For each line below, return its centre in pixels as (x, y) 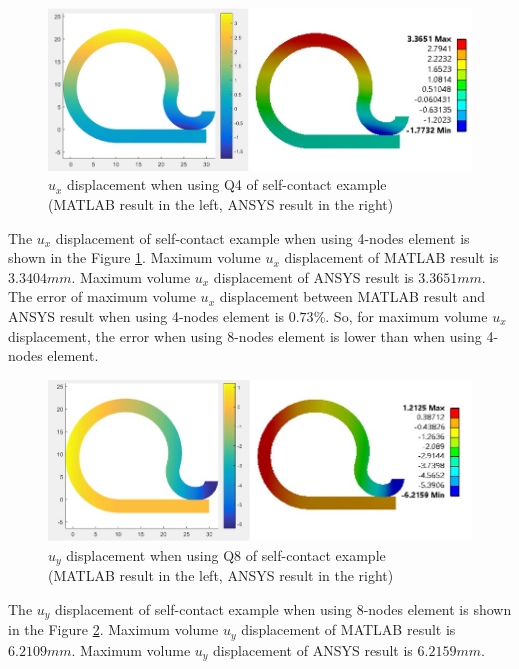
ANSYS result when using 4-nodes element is (146, 315)
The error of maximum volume (102, 296)
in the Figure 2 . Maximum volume (113, 629)
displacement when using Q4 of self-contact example (227, 184)
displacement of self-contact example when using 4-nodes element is (262, 237)
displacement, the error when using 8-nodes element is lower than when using (245, 335)
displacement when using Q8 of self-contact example (226, 554)
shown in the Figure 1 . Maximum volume (134, 257)
